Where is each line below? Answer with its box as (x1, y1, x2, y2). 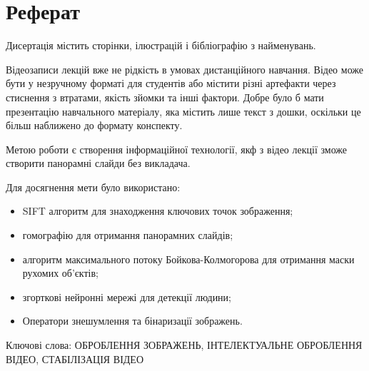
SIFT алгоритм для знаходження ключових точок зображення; (22, 203, 293, 218)
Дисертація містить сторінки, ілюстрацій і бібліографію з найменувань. (6, 38, 316, 53)
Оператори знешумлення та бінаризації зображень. (22, 313, 243, 328)
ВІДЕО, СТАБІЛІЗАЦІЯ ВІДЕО (6, 351, 144, 366)
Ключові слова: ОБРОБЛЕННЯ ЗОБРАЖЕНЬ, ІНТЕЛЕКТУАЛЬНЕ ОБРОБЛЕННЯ (6, 337, 363, 352)
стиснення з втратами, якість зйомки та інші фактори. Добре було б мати (6, 89, 324, 104)
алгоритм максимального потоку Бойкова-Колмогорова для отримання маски (22, 251, 355, 266)
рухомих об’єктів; (22, 265, 98, 280)
